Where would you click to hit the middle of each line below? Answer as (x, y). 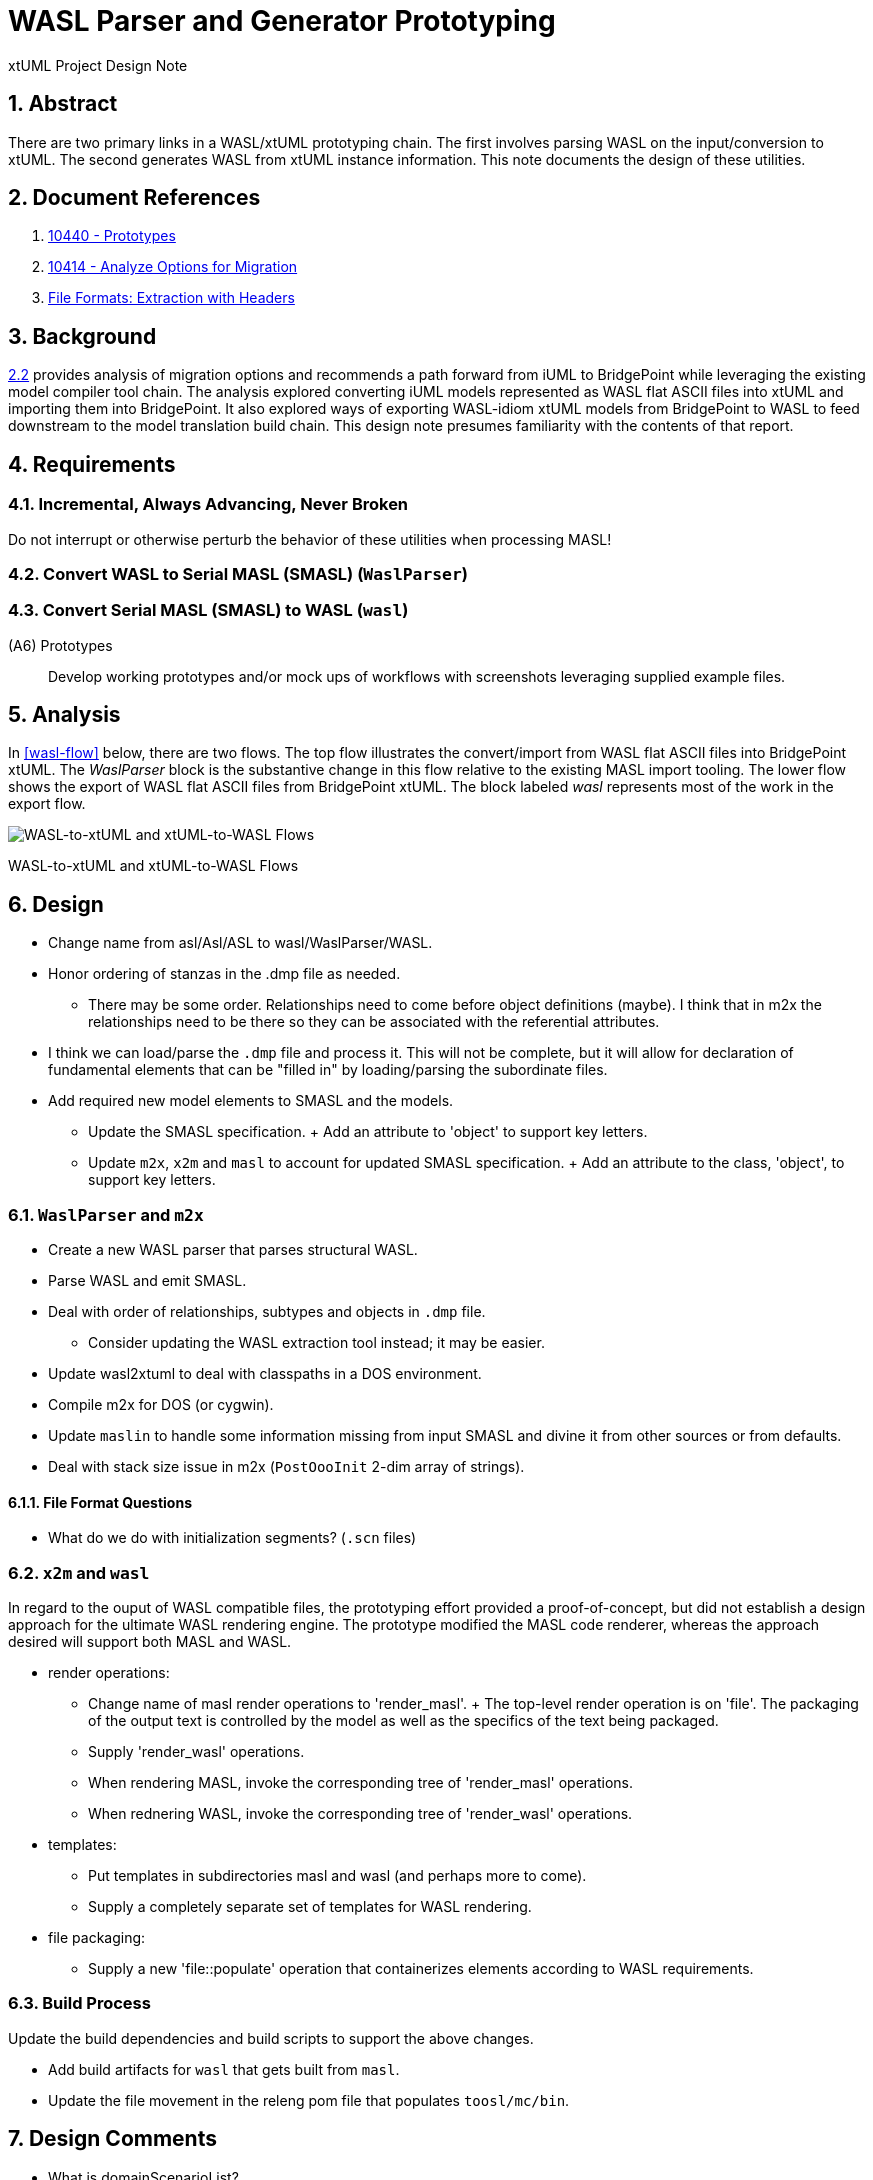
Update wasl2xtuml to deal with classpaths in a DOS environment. (265, 1374)
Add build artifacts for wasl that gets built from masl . (224, 2069)
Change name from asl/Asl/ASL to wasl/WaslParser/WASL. (240, 943)
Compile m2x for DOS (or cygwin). (161, 1405)
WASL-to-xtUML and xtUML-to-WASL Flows (153, 866)
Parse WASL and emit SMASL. (147, 1281)
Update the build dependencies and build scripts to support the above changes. (271, 2038)
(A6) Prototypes (60, 645)
